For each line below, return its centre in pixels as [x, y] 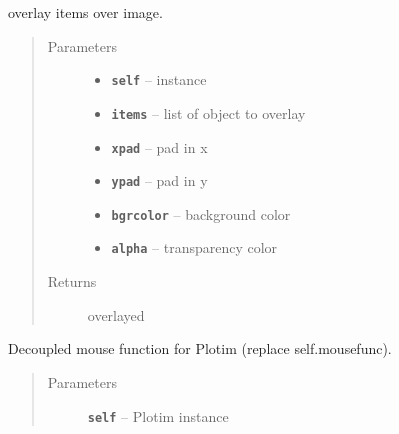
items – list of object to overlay [208, 112]
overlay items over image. [85, 12]
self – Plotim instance [158, 415]
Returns [72, 281]
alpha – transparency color [194, 247]
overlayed [116, 314]
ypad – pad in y [159, 180]
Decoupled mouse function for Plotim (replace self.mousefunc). [200, 348]
